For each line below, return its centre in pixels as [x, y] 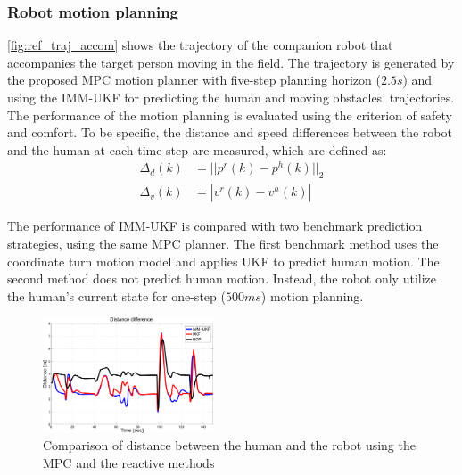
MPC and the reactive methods [129, 462]
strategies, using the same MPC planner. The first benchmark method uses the [223, 243]
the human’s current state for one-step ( [116, 295]
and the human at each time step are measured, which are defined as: [197, 149]
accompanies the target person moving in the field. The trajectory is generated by [231, 62]
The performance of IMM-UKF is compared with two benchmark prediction [215, 226]
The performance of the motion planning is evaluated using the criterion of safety [230, 115]
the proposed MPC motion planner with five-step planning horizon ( [194, 80]
